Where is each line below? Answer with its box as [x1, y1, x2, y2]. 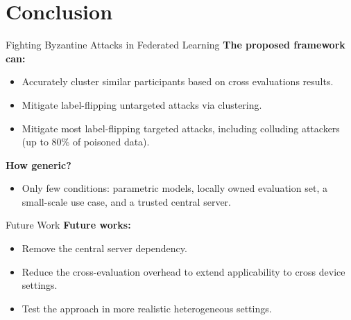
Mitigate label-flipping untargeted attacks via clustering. [22, 97, 262, 112]
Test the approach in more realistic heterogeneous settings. [22, 301, 272, 315]
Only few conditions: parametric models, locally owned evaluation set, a [22, 181, 327, 195]
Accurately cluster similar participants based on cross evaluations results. [22, 74, 334, 89]
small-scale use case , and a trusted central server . [22, 194, 231, 208]
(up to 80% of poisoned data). [22, 134, 150, 149]
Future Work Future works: [6, 217, 131, 232]
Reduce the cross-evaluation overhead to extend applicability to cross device [22, 264, 345, 278]
